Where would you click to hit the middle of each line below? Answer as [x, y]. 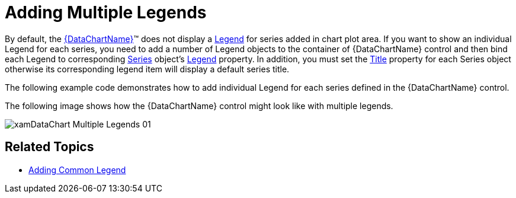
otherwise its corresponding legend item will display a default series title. [147, 69]
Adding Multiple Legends [106, 12]
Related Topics [49, 147]
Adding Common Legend [77, 170]
